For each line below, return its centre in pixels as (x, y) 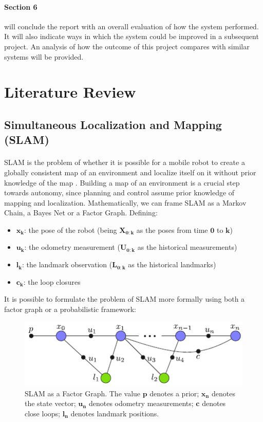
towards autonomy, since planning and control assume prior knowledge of (119, 192)
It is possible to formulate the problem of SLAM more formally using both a (125, 299)
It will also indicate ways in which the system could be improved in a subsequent (131, 36)
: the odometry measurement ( (72, 247)
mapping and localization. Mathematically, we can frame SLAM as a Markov (125, 202)
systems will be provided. (44, 56)
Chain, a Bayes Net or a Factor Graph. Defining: (81, 213)
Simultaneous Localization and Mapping (113, 124)
